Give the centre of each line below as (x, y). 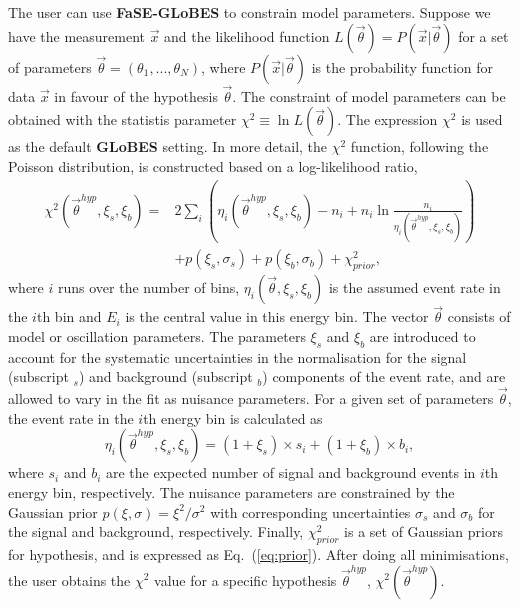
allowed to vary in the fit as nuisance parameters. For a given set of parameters (251, 398)
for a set (483, 35)
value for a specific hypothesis (245, 579)
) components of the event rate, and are (384, 376)
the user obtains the (69, 579)
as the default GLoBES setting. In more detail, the (168, 146)
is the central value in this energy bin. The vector (277, 316)
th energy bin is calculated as (233, 417)
